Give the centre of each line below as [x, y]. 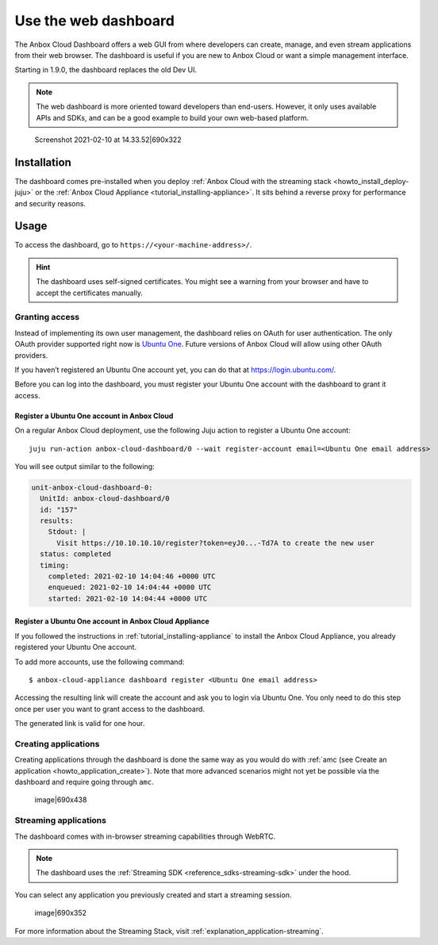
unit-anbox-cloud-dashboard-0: [92, 487]
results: [57, 521]
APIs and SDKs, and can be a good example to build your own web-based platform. [173, 117]
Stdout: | [67, 532]
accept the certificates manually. [89, 293]
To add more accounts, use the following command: [100, 662]
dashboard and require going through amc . [84, 782]
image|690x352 [61, 913]
